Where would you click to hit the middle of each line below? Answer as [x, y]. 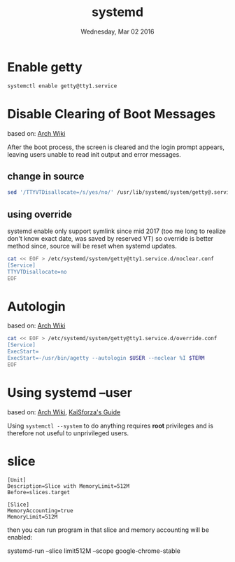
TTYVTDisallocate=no [37, 272]
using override [40, 214]
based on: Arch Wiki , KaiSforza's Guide [64, 412]
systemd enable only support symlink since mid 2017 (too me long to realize [116, 231]
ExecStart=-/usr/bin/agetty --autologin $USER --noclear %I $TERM [106, 358]
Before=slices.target [39, 492]
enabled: [20, 537]
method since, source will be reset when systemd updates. [92, 246]
